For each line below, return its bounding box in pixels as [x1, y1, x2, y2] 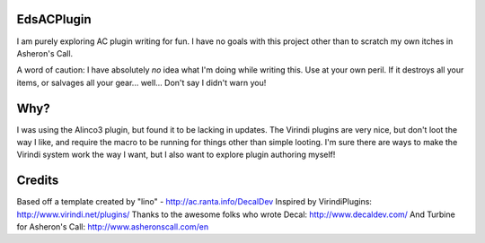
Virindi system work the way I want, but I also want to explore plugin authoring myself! [16, 149, 336, 161]
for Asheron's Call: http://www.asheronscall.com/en [16, 221, 209, 232]
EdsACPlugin [16, 12, 92, 27]
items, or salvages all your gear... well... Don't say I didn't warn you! [16, 77, 267, 88]
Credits [16, 173, 59, 188]
